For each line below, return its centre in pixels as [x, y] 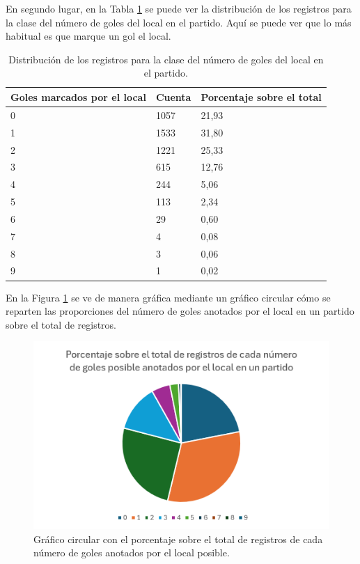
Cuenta [173, 96]
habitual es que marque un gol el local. [88, 36]
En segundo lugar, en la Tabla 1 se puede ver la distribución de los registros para [179, 8]
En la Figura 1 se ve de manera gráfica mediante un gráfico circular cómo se [168, 297]
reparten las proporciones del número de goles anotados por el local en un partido [180, 311]
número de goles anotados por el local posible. [132, 553]
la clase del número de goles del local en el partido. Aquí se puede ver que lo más [179, 22]
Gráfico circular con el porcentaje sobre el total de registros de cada [178, 539]
